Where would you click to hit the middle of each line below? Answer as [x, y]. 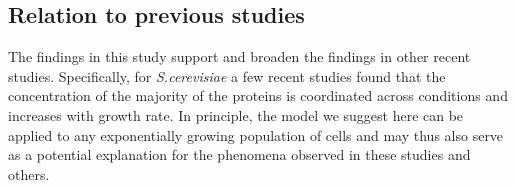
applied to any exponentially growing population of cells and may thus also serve [256, 134]
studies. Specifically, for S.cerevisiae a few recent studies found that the [227, 75]
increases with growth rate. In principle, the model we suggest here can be [236, 114]
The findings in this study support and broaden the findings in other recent [239, 56]
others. [29, 173]
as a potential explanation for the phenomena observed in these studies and [239, 154]
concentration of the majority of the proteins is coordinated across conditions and [258, 95]
